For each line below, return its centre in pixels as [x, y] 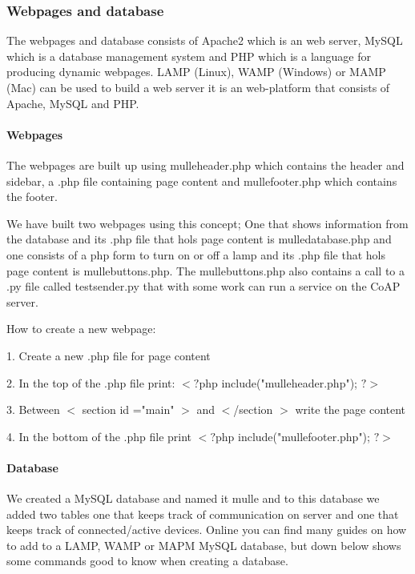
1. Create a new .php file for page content [109, 355]
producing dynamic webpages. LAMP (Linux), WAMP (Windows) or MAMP [196, 72]
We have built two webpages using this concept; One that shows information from [207, 223]
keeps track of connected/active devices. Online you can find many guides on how [207, 530]
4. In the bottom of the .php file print [99, 436]
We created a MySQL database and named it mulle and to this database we [193, 498]
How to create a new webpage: [81, 329]
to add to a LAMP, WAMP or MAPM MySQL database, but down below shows [204, 545]
